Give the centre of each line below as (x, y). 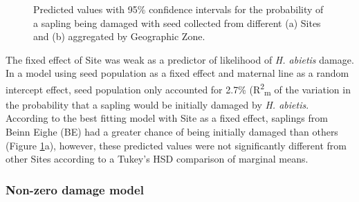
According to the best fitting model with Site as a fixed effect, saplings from (167, 118)
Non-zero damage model (75, 189)
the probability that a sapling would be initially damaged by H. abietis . (157, 104)
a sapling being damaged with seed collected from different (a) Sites (177, 22)
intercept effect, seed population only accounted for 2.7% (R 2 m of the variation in (178, 89)
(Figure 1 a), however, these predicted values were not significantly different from (176, 145)
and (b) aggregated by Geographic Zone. (119, 36)
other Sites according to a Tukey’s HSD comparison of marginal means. (157, 159)
